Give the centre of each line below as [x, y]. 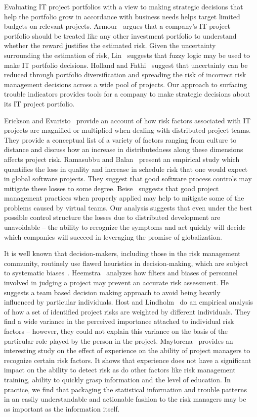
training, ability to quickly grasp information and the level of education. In [117, 379]
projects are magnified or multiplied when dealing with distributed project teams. [128, 130]
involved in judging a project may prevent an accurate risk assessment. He [116, 283]
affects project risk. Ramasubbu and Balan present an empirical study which [122, 159]
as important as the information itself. [62, 408]
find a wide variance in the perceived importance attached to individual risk [119, 321]
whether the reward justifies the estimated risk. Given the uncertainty [110, 45]
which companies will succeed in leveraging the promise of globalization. [113, 236]
